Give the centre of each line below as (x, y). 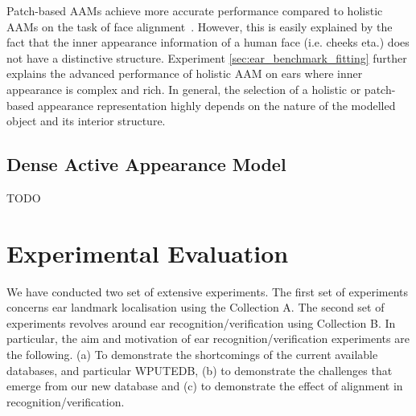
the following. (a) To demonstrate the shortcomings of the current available (192, 355)
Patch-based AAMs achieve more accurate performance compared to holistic (195, 10)
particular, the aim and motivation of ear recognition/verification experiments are (208, 339)
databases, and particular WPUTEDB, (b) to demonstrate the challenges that (200, 370)
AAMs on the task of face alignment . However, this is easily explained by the (200, 26)
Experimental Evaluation (148, 253)
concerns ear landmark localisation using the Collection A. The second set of (196, 307)
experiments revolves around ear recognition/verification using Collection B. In (201, 322)
